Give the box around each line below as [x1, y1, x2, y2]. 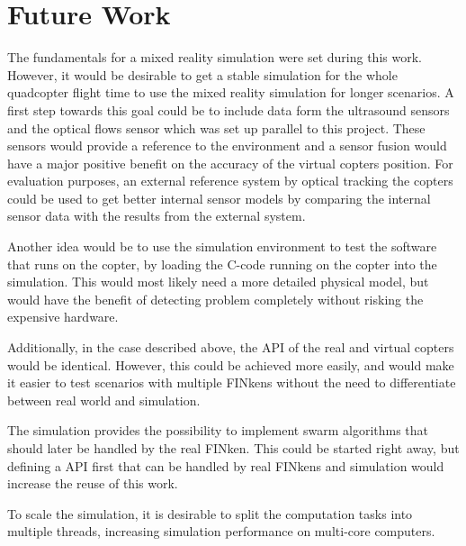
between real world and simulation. [7, 390, 201, 409]
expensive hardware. [7, 307, 119, 326]
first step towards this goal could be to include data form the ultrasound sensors [7, 100, 450, 119]
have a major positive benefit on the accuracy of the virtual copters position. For [7, 153, 453, 172]
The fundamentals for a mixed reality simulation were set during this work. [7, 48, 422, 67]
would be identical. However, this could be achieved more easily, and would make [7, 355, 454, 374]
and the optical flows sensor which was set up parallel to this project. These [7, 118, 426, 137]
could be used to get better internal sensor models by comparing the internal [7, 188, 431, 207]
